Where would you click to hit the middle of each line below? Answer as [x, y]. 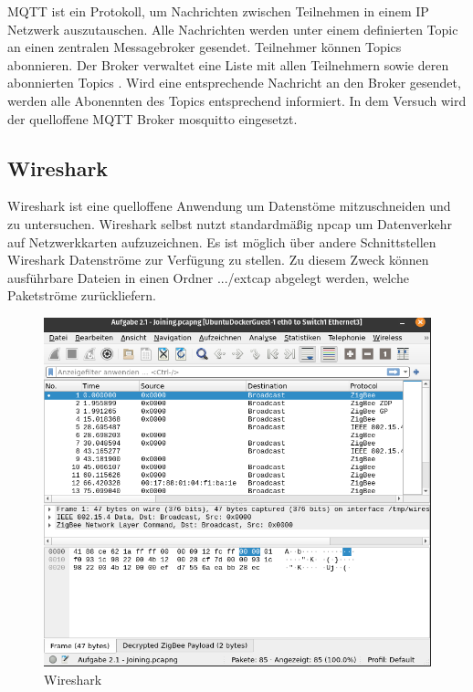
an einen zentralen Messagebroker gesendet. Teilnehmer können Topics [205, 47]
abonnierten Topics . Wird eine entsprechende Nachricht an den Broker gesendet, [234, 83]
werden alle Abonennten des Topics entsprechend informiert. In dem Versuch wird [237, 100]
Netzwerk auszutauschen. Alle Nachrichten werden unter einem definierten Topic [233, 29]
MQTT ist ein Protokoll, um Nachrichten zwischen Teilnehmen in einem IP [218, 11]
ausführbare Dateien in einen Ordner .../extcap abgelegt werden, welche [208, 277]
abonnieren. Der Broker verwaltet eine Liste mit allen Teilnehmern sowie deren [228, 64]
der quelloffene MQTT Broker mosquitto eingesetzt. [152, 118]
